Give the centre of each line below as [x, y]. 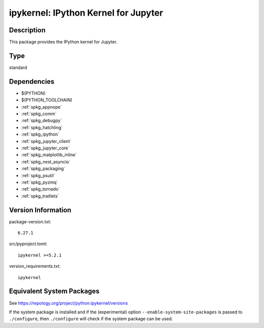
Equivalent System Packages [54, 291]
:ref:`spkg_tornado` [41, 189]
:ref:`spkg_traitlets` [40, 196]
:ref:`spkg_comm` [39, 114]
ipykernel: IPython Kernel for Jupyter [86, 13]
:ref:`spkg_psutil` [38, 175]
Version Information [40, 210]
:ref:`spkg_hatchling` [42, 127]
